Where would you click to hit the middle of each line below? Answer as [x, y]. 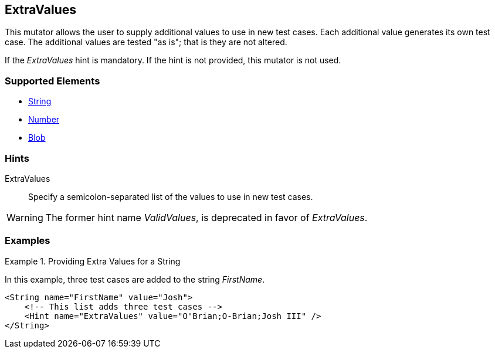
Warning [25, 217]
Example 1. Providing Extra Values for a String [93, 261]
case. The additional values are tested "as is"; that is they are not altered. [146, 42]
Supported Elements [52, 81]
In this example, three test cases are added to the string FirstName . [135, 279]
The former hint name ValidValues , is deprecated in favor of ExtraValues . [206, 217]
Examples [28, 241]
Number [44, 120]
